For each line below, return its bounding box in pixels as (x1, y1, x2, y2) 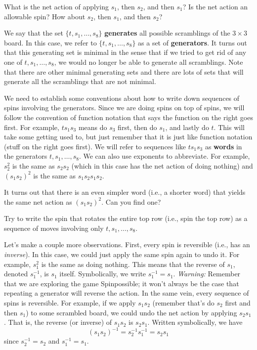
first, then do (118, 122, 157, 132)
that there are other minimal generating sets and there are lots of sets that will (4, 66, 244, 77)
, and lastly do (165, 122, 209, 132)
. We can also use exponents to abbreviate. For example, (79, 151, 250, 161)
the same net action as (4, 196, 72, 207)
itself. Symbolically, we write (59, 268, 146, 279)
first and (225, 298, 251, 308)
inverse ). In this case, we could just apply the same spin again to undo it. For (4, 249, 240, 260)
